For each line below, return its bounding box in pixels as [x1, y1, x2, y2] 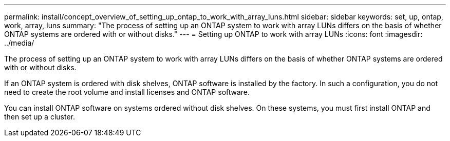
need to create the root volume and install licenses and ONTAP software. [4, 88, 250, 96]
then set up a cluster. [4, 112, 75, 121]
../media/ [4, 38, 34, 47]
